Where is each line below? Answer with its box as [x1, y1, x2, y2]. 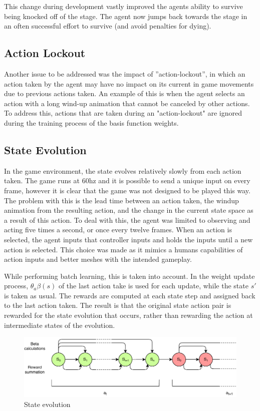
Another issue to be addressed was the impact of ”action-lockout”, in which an [4, 68, 245, 79]
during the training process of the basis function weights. [4, 117, 179, 128]
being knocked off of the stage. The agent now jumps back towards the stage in [4, 11, 247, 21]
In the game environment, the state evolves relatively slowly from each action [4, 165, 241, 176]
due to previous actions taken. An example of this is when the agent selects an [4, 88, 245, 99]
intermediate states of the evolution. [4, 319, 115, 330]
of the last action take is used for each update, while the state [58, 280, 248, 291]
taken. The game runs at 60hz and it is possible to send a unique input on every [4, 175, 250, 186]
